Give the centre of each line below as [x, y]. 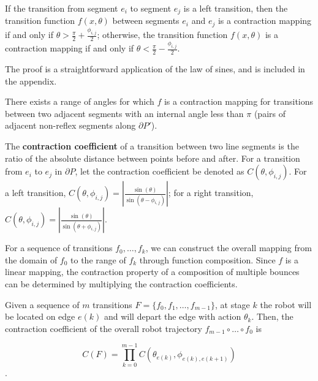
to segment [151, 8]
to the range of [98, 259]
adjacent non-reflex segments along [70, 125]
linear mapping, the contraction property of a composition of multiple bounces [152, 272]
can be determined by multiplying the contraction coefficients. [121, 284]
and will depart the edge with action [172, 316]
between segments [146, 21]
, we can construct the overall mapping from [229, 248]
